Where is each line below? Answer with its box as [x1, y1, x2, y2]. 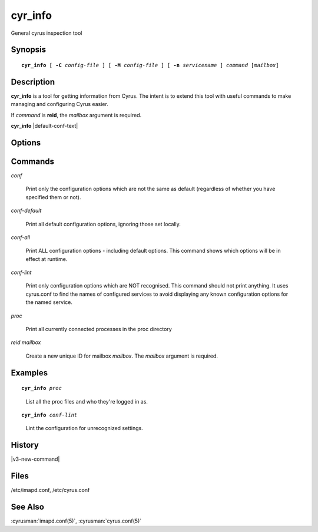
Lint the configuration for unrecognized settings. [25, 425, 144, 432]
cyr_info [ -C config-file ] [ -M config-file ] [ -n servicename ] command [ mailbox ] [21, 62, 279, 68]
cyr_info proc [21, 385, 62, 392]
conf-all [11, 233, 31, 241]
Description [11, 77, 55, 87]
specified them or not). [25, 193, 81, 200]
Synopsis [11, 45, 47, 55]
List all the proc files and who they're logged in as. [25, 398, 148, 405]
